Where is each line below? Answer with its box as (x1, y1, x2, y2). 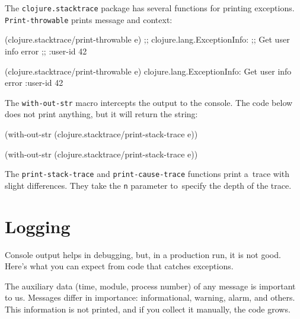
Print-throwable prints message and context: (5, 13, 173, 25)
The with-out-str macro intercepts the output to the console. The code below (5, 96, 293, 108)
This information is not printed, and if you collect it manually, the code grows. (5, 302, 291, 315)
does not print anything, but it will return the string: (5, 108, 198, 120)
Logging (5, 214, 71, 238)
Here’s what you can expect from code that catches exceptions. (5, 260, 234, 272)
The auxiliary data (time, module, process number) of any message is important (5, 279, 296, 292)
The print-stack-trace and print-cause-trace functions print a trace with (5, 167, 290, 180)
